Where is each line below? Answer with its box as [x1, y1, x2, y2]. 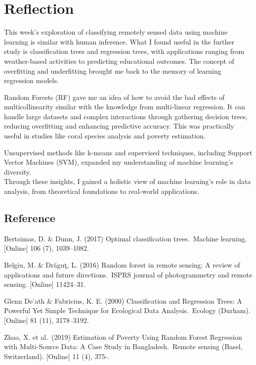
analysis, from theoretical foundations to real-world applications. [4, 186, 199, 196]
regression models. [4, 75, 59, 86]
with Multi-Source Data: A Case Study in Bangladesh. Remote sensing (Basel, [4, 341, 243, 352]
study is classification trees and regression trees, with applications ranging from [4, 46, 245, 56]
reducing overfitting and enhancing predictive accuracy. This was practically [4, 121, 234, 131]
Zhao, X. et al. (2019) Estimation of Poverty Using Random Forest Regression [4, 331, 242, 342]
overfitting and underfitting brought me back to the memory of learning [4, 65, 221, 76]
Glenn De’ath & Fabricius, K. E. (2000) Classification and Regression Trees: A [4, 295, 242, 306]
